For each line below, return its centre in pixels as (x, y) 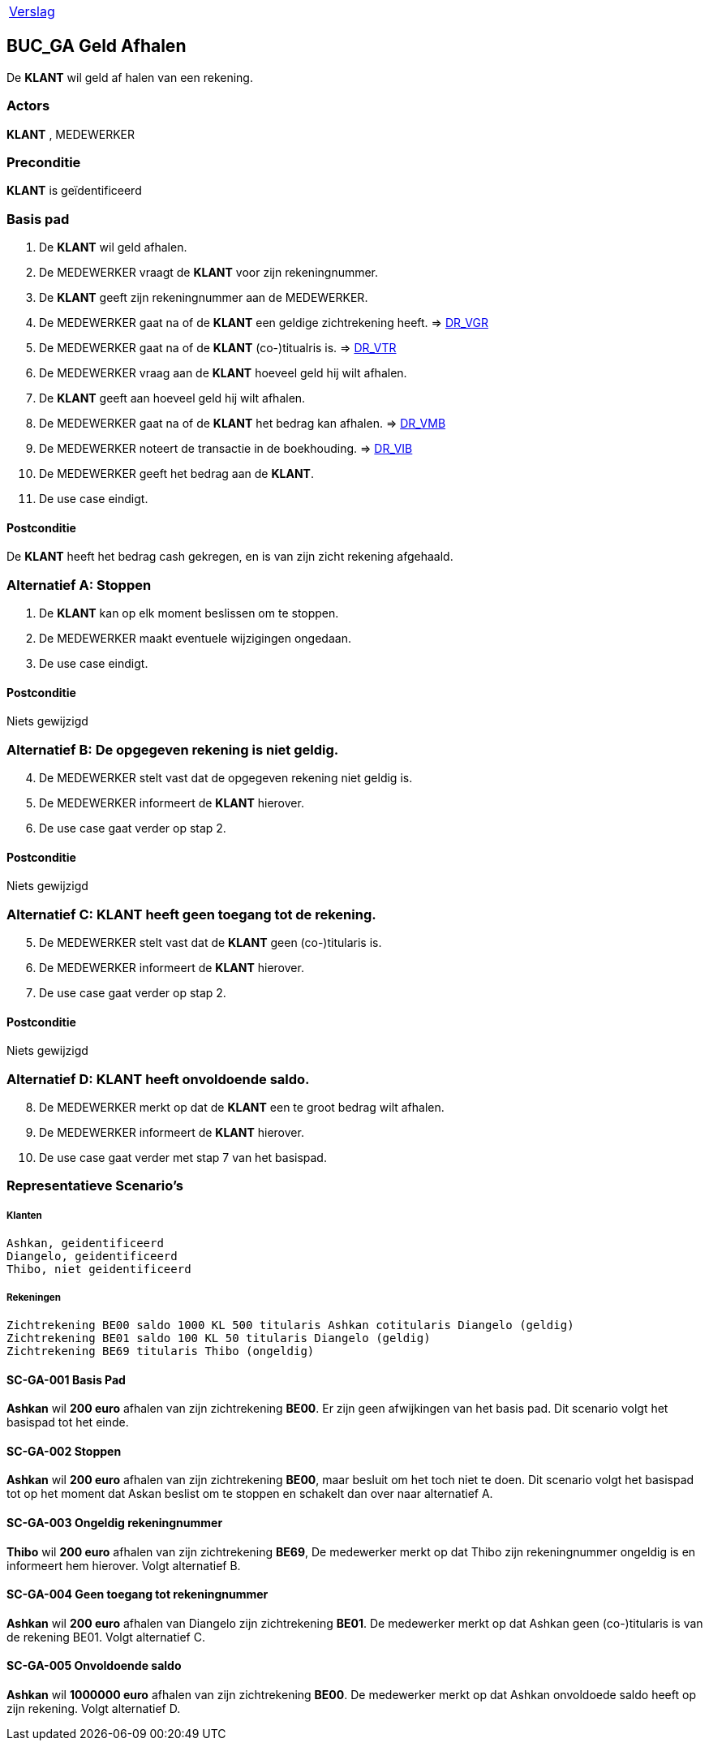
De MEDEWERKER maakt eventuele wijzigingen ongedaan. (195, 639)
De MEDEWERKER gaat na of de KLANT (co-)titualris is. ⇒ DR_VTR (218, 348)
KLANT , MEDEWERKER (71, 134)
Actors (28, 106)
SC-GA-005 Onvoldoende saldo (94, 1666)
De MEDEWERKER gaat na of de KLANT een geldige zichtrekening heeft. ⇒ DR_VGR (264, 323)
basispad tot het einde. (68, 1422)
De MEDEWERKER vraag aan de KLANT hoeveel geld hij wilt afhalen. (223, 373)
